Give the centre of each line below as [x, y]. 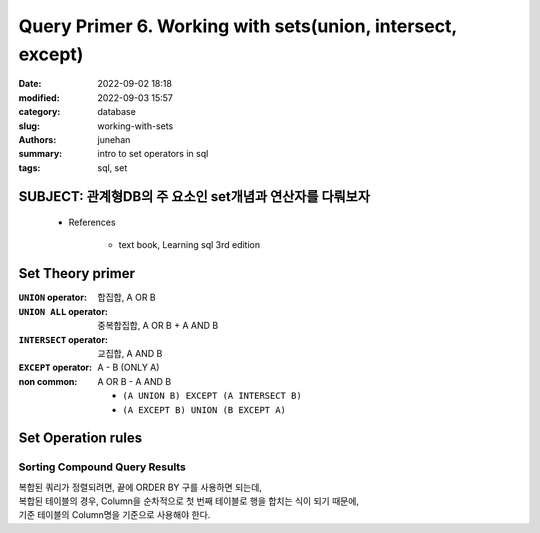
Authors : [37, 139]
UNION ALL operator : [63, 311]
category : [39, 112]
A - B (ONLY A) [128, 367]
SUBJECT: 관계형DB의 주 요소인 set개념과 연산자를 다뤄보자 [194, 196]
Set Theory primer [76, 273]
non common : [48, 381]
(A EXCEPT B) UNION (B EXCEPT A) [204, 409]
